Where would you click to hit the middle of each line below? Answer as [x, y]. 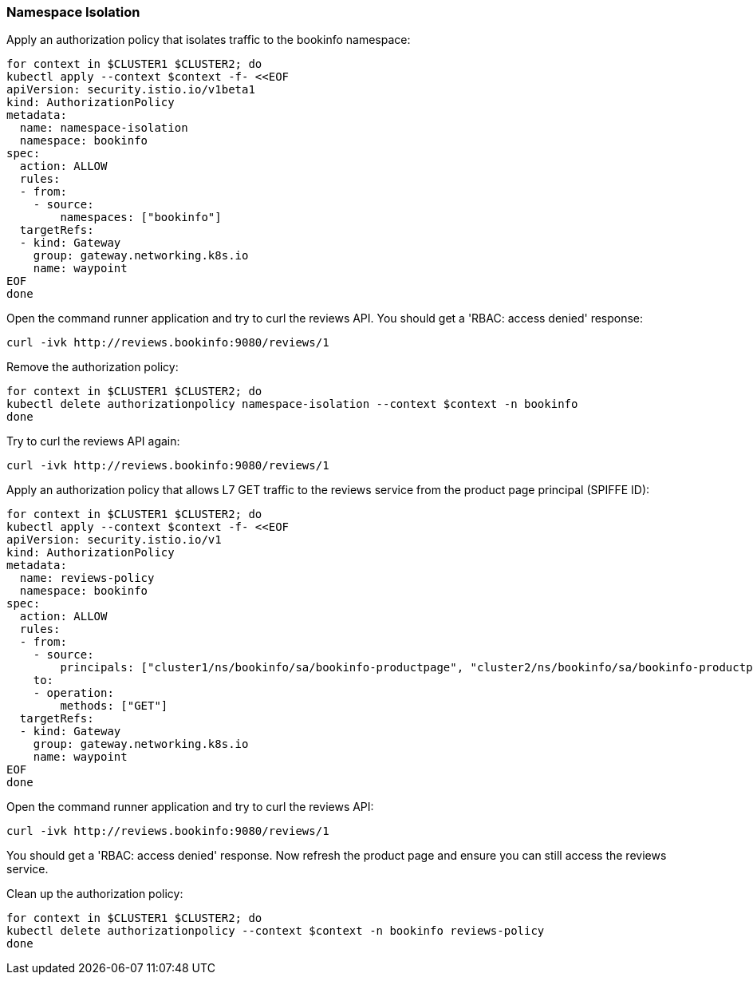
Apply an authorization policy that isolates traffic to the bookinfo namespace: [209, 40]
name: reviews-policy [87, 578]
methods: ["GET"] [114, 706]
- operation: [73, 693]
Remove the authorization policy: [93, 367]
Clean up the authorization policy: [95, 894]
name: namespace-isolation [104, 128]
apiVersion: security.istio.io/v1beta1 [131, 90]
